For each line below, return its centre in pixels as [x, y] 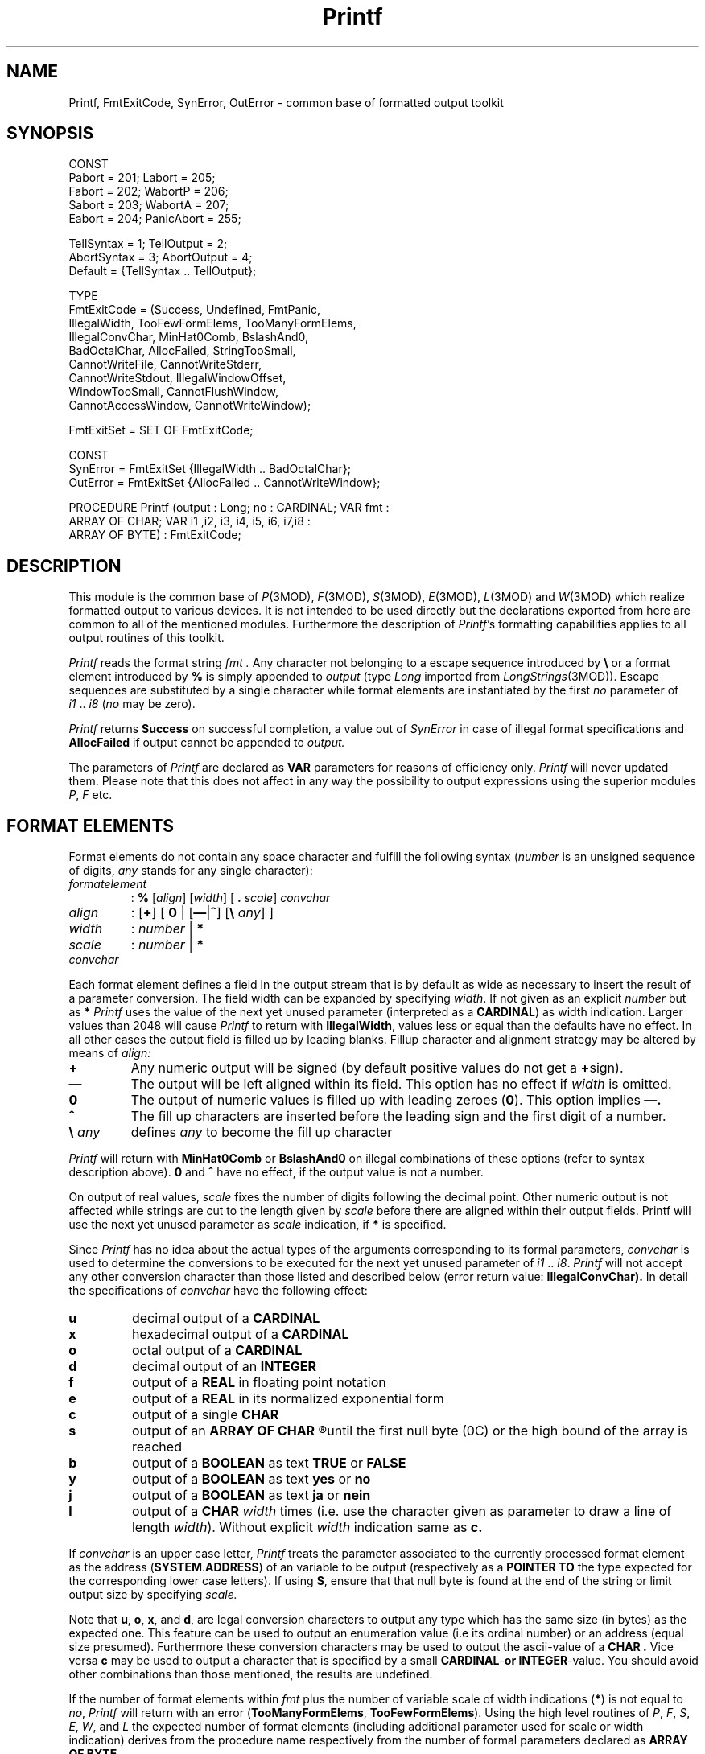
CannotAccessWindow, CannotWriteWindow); [190, 406]
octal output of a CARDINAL [217, 1350]
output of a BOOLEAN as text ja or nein [251, 1495]
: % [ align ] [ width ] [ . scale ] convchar [231, 898]
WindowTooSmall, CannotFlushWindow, [174, 392]
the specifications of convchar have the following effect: [218, 1291]
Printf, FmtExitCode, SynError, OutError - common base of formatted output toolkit [286, 102]
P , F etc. [91, 795]
